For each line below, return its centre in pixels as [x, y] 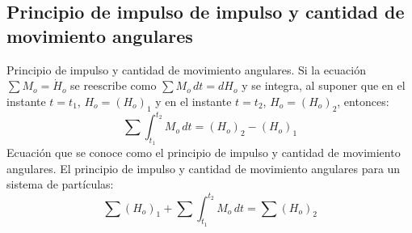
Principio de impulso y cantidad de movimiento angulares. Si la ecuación [186, 69]
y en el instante [193, 101]
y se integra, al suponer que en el [324, 85]
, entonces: [363, 101]
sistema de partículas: [60, 184]
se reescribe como [114, 85]
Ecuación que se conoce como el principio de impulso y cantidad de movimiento [204, 153]
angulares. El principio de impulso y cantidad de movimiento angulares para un [204, 168]
